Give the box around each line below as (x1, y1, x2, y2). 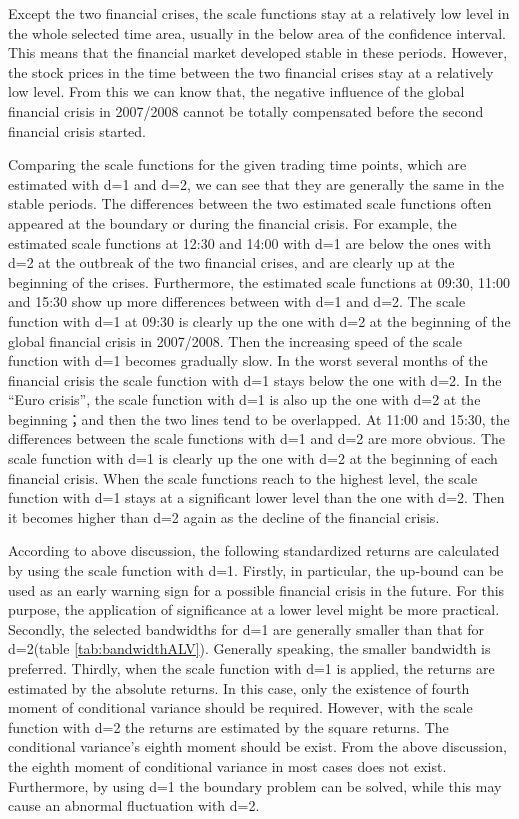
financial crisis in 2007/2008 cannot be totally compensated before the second (8, 100, 484, 121)
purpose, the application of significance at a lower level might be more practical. (8, 599, 500, 620)
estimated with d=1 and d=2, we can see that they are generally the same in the (8, 173, 505, 194)
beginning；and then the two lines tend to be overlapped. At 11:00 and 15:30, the (8, 408, 510, 429)
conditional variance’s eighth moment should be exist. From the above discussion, (8, 736, 507, 757)
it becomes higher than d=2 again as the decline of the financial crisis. (8, 506, 440, 527)
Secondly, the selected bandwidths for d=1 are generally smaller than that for (8, 618, 485, 639)
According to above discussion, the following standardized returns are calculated (8, 540, 500, 561)
